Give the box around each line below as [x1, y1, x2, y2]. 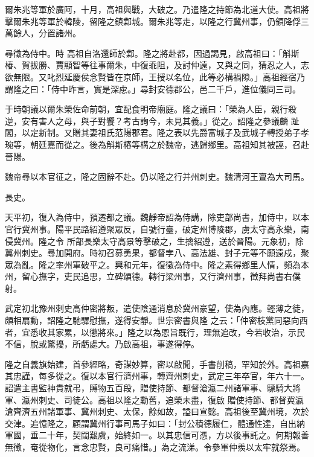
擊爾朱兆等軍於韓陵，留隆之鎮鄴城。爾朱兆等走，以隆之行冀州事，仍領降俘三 [5, 14, 309, 27]
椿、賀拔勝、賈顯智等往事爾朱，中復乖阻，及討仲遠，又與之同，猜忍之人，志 [5, 59, 309, 71]
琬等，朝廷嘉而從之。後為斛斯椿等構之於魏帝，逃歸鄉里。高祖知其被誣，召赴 [5, 138, 309, 150]
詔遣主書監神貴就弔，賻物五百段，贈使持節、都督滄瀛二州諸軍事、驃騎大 [5, 382, 292, 394]
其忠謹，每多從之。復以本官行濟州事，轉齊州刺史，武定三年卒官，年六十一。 [5, 369, 309, 382]
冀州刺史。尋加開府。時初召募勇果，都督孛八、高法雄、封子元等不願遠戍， [5, 246, 301, 259]
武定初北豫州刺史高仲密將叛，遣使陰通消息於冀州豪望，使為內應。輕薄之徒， [5, 302, 309, 315]
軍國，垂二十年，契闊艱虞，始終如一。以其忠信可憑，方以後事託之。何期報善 [5, 429, 309, 441]
